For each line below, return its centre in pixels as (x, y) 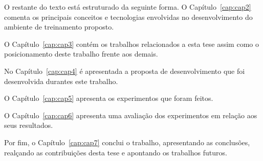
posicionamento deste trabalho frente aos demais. (81, 54)
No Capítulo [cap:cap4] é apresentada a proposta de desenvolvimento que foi (125, 71)
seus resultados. (29, 125)
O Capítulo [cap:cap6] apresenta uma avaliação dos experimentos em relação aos (131, 115)
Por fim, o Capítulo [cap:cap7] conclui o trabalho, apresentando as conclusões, (127, 142)
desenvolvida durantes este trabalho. (61, 81)
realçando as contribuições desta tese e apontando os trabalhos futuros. (116, 152)
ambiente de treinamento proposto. (59, 27)
